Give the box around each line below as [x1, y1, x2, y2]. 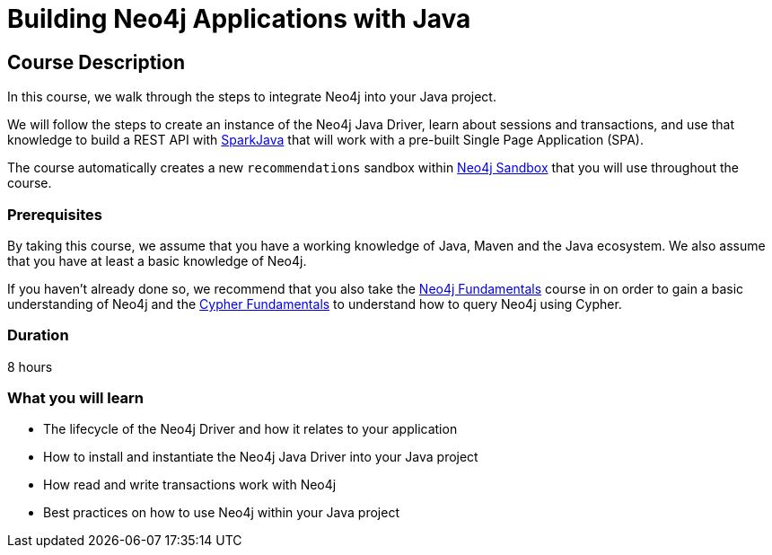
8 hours [7, 358, 53, 374]
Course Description [7, 50, 185, 74]
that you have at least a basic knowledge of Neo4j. [7, 252, 307, 269]
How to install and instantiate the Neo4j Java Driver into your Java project [43, 449, 478, 465]
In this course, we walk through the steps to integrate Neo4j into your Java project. [7, 89, 496, 105]
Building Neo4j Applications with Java [7, 4, 471, 34]
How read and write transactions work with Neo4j [43, 477, 337, 493]
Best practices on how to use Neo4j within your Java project [43, 505, 399, 521]
